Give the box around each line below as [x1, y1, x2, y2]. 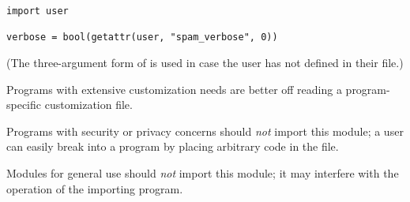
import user [6, 6, 69, 17]
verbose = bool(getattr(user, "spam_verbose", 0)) [6, 32, 278, 43]
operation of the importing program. [6, 180, 183, 196]
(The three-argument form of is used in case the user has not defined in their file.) [6, 54, 404, 70]
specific [6, 96, 42, 113]
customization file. [44, 96, 133, 113]
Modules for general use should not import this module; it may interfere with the [6, 164, 399, 181]
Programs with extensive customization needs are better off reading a [6, 80, 342, 97]
